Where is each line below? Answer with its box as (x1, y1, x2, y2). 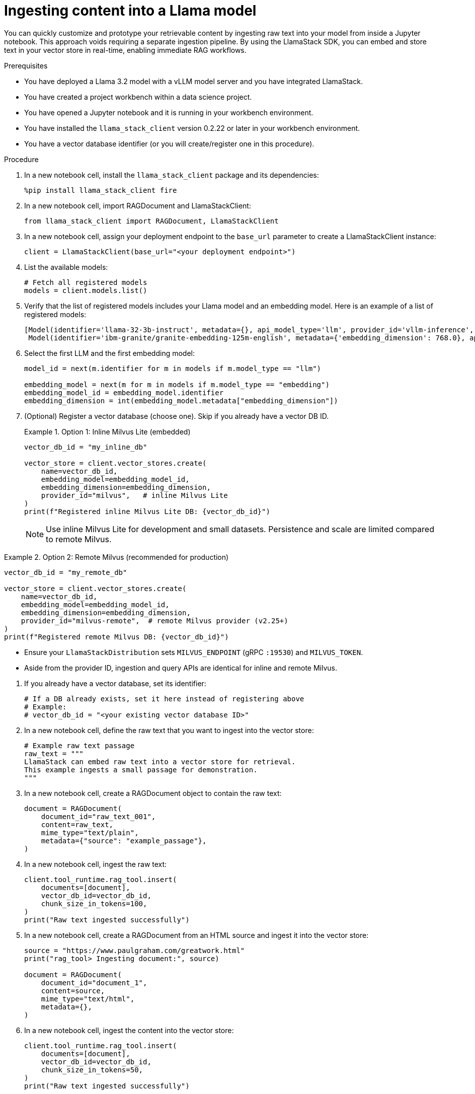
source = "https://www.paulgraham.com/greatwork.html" (24, 946, 245, 955)
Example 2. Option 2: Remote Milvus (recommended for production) (4, 552, 229, 561)
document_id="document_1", (41, 978, 147, 987)
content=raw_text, (41, 820, 114, 829)
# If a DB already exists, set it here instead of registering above (24, 694, 304, 703)
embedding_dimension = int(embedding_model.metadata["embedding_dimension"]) (24, 396, 338, 405)
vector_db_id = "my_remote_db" (4, 568, 127, 576)
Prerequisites (4, 61, 48, 70)
